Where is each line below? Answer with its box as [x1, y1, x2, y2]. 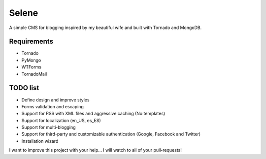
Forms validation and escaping [21, 103, 84, 109]
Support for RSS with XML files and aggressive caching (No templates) [21, 111, 166, 117]
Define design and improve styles [21, 96, 90, 103]
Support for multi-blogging [21, 125, 76, 130]
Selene [9, 7, 38, 18]
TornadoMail [21, 71, 47, 77]
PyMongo [21, 57, 41, 63]
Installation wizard [21, 138, 59, 144]
